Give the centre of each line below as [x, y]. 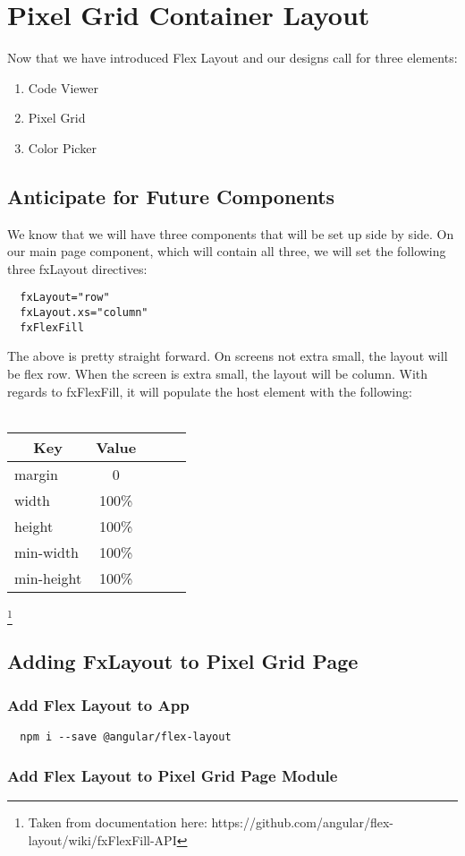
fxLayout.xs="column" [84, 313]
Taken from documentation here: [118, 822]
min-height [48, 578]
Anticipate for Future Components [171, 196]
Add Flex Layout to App [98, 704]
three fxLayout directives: [77, 268]
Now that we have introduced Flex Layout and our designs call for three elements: [232, 58]
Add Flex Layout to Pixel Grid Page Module [173, 775]
